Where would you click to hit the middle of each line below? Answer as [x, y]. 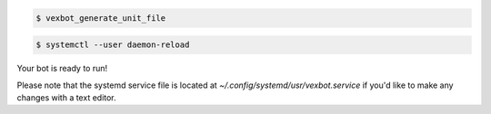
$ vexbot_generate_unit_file [101, 18]
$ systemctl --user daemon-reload [113, 45]
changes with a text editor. [67, 97]
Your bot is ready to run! [62, 69]
